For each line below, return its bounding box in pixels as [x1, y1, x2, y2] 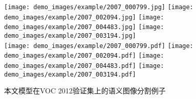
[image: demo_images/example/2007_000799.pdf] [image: [4, 42, 193, 49]
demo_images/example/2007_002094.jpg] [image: [4, 13, 164, 21]
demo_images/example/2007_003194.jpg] [4, 32, 136, 39]
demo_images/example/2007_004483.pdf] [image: [4, 62, 164, 69]
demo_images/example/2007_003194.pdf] [4, 70, 136, 78]
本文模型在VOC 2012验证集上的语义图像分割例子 [4, 85, 166, 96]
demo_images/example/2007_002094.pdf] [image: [4, 52, 164, 60]
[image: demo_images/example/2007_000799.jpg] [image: [4, 4, 193, 11]
